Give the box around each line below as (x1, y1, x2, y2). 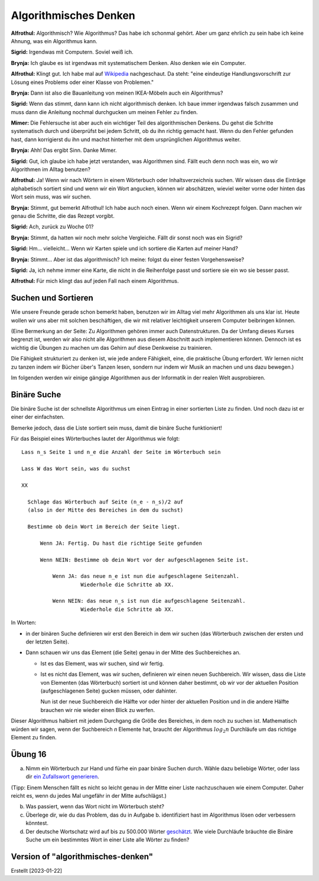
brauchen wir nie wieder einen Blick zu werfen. (40, 706, 155, 713)
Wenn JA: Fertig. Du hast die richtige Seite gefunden (40, 539, 202, 547)
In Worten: (11, 619, 37, 626)
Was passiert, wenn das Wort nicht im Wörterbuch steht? (25, 803, 165, 810)
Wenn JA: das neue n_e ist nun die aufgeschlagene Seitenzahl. (52, 573, 240, 580)
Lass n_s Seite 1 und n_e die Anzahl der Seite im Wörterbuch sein (21, 449, 221, 456)
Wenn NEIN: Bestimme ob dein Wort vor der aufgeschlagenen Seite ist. (40, 556, 249, 563)
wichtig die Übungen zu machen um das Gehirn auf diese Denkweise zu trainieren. (11, 344, 213, 351)
